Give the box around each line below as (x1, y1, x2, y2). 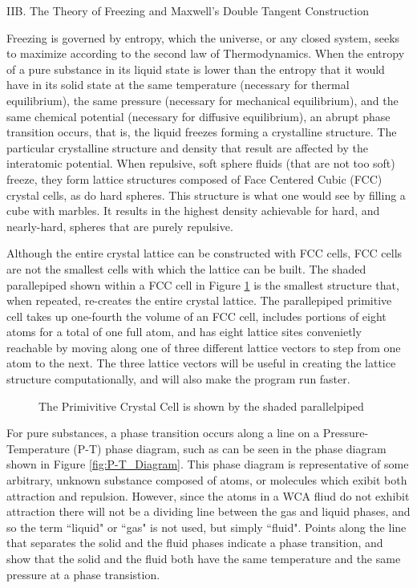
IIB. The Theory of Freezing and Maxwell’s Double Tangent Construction (6, 2, 369, 18)
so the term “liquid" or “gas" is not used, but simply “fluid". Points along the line (6, 518, 407, 535)
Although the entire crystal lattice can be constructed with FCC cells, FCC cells (6, 245, 403, 262)
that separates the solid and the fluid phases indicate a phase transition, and (6, 534, 383, 551)
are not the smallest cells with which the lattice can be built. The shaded (6, 260, 366, 277)
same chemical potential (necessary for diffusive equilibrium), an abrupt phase (6, 107, 391, 124)
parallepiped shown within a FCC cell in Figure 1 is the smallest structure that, (6, 276, 399, 293)
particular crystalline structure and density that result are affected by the (6, 139, 368, 156)
